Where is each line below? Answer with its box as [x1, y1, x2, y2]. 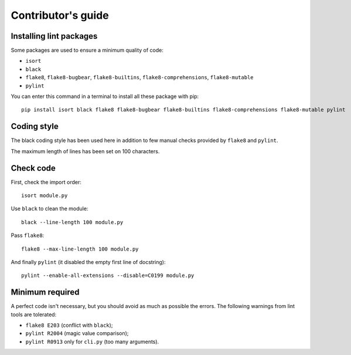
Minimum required [11, 288, 80, 297]
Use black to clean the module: [11, 205, 88, 212]
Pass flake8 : [11, 232, 45, 239]
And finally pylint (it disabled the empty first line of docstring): [11, 258, 166, 265]
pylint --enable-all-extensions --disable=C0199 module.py [21, 272, 195, 279]
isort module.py [21, 192, 68, 199]
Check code [11, 163, 56, 173]
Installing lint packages [11, 31, 98, 41]
